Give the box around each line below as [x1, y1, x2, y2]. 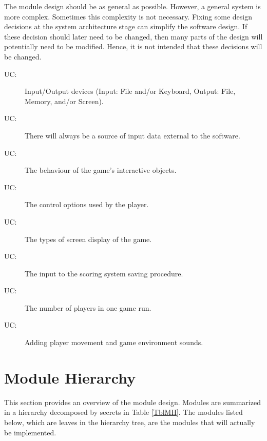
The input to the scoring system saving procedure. [25, 268, 183, 278]
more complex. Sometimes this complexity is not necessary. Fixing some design [4, 11, 252, 22]
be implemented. [4, 427, 56, 437]
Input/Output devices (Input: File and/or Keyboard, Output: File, [25, 86, 236, 96]
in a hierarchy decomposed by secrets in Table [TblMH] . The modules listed [4, 407, 243, 417]
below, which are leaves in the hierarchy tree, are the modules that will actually [4, 416, 255, 427]
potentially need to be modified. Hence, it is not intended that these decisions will [4, 41, 262, 52]
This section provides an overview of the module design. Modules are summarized [4, 396, 261, 407]
